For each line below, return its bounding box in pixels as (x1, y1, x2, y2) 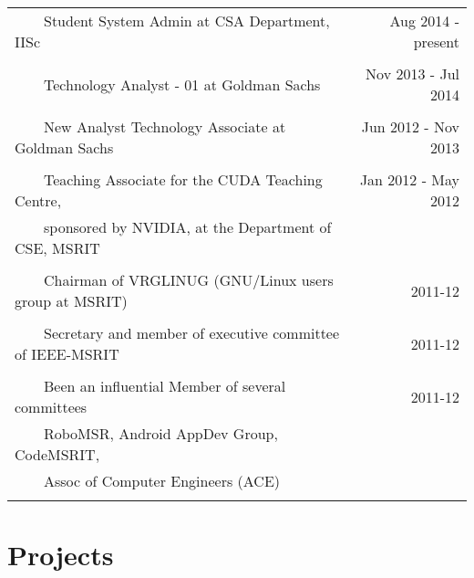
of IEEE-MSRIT (15, 343, 119, 364)
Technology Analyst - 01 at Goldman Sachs (44, 73, 321, 95)
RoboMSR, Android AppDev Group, (44, 423, 278, 444)
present (413, 31, 459, 52)
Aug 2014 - (389, 10, 459, 31)
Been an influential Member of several (44, 375, 286, 396)
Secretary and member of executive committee (44, 322, 340, 343)
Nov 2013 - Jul (366, 63, 459, 84)
